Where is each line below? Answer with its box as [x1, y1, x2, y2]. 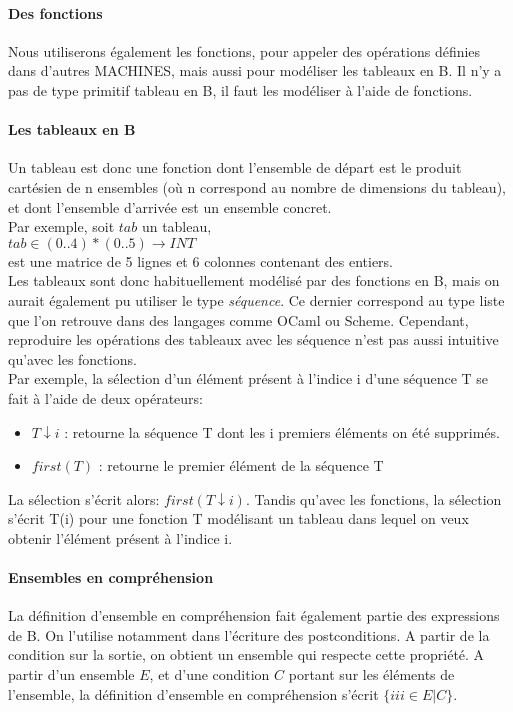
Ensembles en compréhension [8, 567, 214, 588]
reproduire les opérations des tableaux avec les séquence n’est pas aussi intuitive [8, 329, 499, 350]
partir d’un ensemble [8, 664, 135, 685]
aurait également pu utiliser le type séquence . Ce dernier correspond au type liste [8, 289, 505, 310]
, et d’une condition [149, 664, 270, 685]
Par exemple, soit [8, 216, 115, 237]
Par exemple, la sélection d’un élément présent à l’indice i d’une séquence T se [8, 368, 489, 389]
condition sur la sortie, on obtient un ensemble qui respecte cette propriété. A [8, 644, 485, 665]
